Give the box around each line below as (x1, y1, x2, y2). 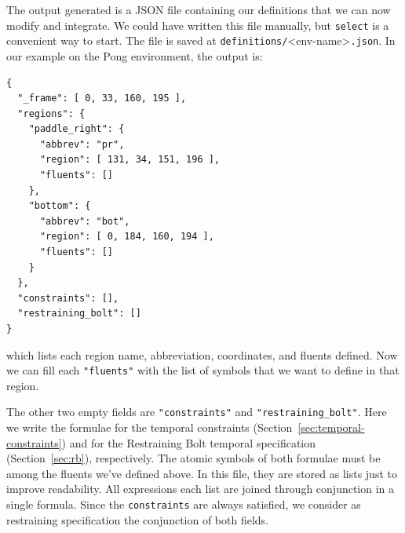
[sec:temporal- (297, 419, 365, 436)
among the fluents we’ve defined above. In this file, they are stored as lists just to (6, 465, 397, 481)
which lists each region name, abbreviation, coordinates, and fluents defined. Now (6, 346, 398, 363)
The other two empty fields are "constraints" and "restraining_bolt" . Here (6, 403, 387, 420)
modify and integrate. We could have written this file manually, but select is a (6, 16, 389, 33)
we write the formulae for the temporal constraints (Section (6, 419, 293, 436)
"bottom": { (28, 200, 91, 212)
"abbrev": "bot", (39, 215, 130, 227)
